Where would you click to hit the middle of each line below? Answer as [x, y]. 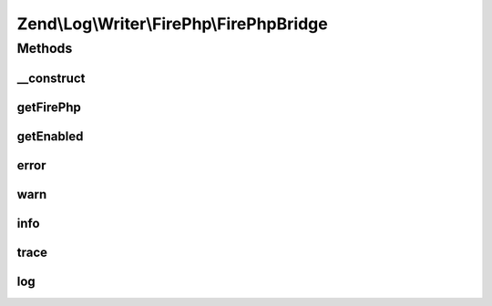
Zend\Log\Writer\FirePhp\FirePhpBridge [172, 24]
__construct [51, 78]
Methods [45, 48]
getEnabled [50, 136]
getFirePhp [49, 107]
